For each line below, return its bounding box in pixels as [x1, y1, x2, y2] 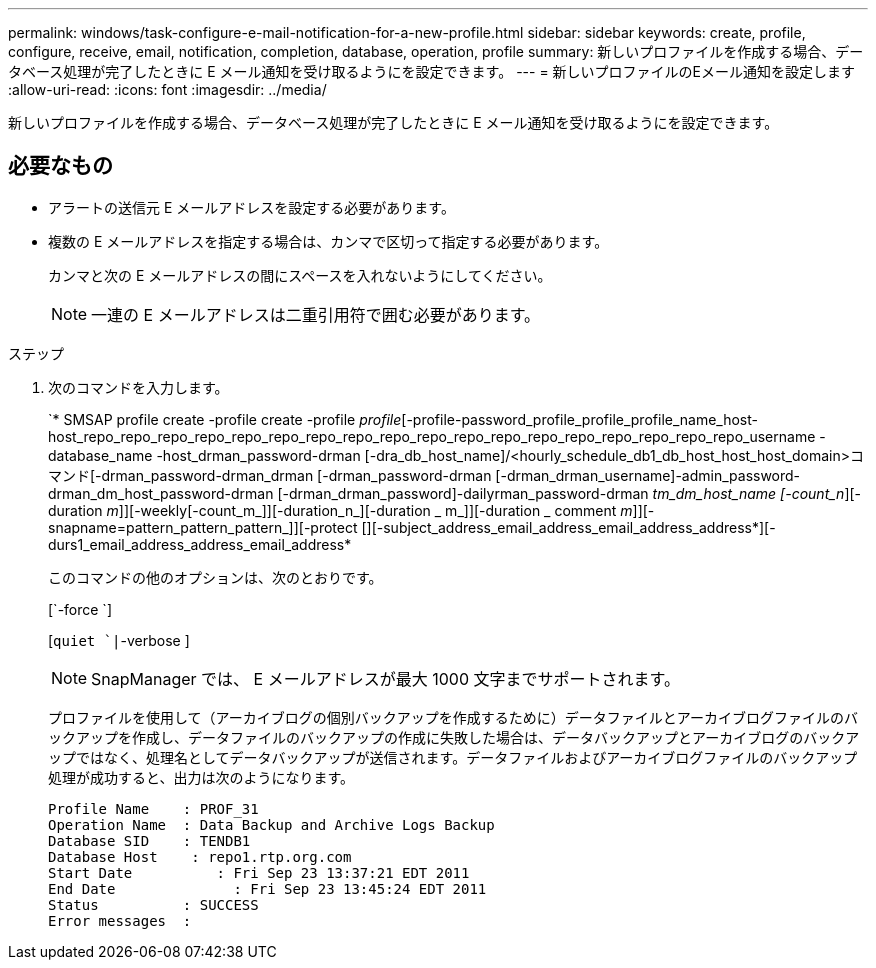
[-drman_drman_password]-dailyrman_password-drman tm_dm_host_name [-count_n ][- [277, 484, 862, 502]
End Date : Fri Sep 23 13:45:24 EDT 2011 [48, 880, 487, 897]
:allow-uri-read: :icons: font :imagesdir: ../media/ [8, 81, 327, 98]
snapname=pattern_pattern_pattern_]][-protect [48, 518, 358, 536]
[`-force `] [48, 600, 112, 618]
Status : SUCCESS [48, 896, 259, 913]
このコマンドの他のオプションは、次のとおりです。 [48, 568, 383, 586]
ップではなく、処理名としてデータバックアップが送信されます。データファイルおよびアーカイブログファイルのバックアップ [48, 748, 858, 766]
